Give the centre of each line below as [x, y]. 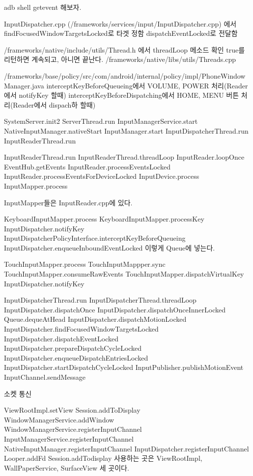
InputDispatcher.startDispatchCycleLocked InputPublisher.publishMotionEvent [124, 367]
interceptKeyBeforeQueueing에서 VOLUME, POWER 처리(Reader [147, 85]
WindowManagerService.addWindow [59, 419]
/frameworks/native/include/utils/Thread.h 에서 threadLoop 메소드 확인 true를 [125, 49]
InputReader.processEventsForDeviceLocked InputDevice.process [102, 176]
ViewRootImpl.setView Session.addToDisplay [72, 410]
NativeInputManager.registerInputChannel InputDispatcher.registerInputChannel [126, 448]
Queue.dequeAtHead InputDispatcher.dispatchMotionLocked [95, 319]
